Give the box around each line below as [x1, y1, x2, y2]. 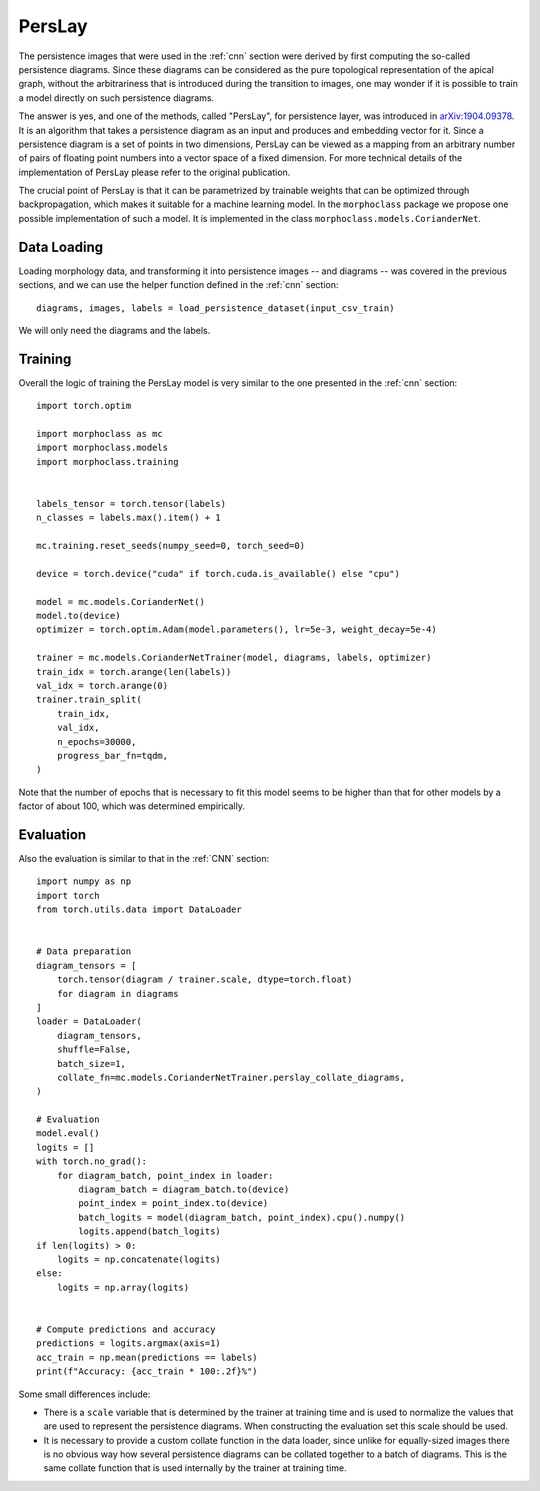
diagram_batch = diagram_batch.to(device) [78, 1184, 290, 1195]
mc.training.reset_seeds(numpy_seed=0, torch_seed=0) [36, 540, 305, 552]
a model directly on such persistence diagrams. [18, 91, 215, 104]
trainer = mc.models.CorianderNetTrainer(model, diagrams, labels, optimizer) [36, 652, 432, 664]
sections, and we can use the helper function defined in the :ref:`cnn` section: [18, 279, 339, 291]
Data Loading [18, 238, 104, 255]
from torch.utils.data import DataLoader [36, 904, 242, 915]
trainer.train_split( [36, 694, 142, 705]
